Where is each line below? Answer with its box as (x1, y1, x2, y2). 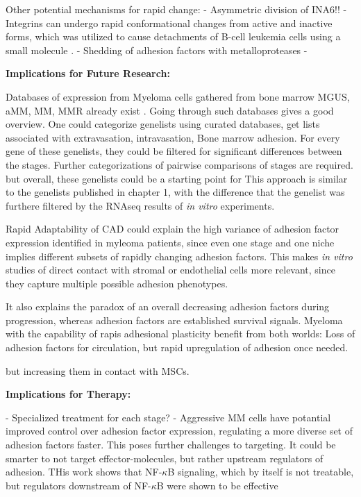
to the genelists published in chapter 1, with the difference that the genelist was (6, 185, 345, 199)
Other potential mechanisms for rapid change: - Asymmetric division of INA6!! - (6, 2, 347, 16)
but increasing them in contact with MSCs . (6, 363, 190, 378)
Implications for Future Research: (6, 66, 170, 81)
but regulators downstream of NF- (6, 478, 151, 492)
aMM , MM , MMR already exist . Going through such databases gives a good (6, 103, 334, 117)
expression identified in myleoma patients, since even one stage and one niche (6, 235, 335, 249)
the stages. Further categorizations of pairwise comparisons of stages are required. (6, 157, 353, 171)
